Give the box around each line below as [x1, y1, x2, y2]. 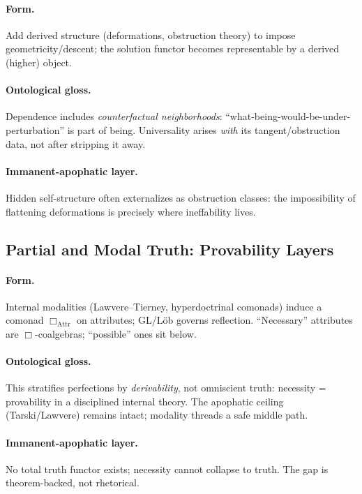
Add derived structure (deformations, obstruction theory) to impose [6, 27, 296, 42]
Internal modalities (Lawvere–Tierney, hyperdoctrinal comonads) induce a [6, 299, 322, 313]
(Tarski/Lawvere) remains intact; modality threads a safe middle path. [6, 407, 308, 422]
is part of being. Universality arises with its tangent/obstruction [67, 122, 340, 137]
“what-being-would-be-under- [225, 109, 351, 123]
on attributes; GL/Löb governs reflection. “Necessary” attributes [77, 313, 353, 327]
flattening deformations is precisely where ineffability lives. [6, 204, 256, 218]
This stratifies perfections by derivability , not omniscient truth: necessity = [6, 380, 326, 395]
